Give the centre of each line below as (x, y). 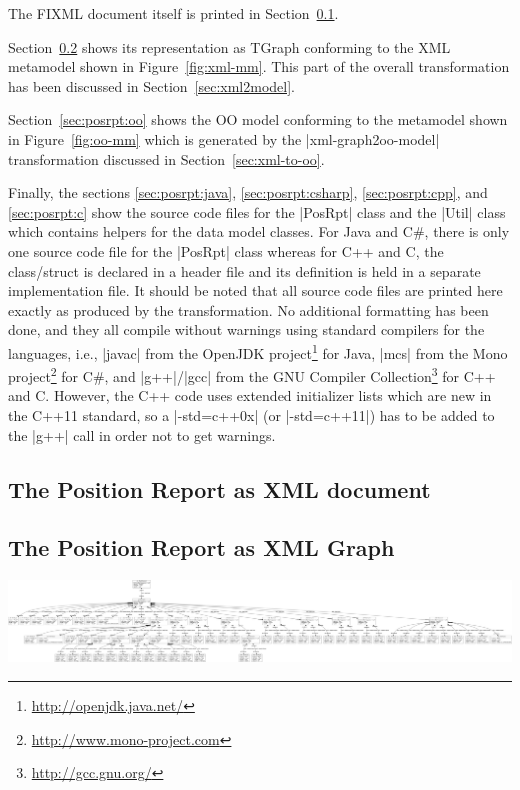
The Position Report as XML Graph (201, 547)
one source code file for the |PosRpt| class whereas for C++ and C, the (226, 250)
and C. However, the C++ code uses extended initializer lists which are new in (250, 395)
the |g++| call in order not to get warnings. (142, 434)
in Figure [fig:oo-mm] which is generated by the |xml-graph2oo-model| (224, 138)
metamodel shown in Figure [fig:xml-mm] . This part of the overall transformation (259, 66)
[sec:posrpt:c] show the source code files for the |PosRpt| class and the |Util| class (257, 211)
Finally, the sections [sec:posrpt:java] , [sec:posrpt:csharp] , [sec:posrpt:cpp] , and (248, 192)
